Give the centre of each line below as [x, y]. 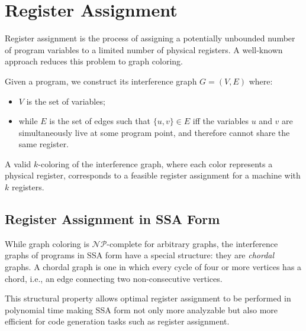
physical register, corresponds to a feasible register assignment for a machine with [153, 175]
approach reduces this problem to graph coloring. [94, 61]
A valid [18, 163]
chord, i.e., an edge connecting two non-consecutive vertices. [114, 278]
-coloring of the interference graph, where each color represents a [155, 163]
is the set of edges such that [100, 121]
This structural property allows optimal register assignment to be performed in [148, 298]
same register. [44, 144]
